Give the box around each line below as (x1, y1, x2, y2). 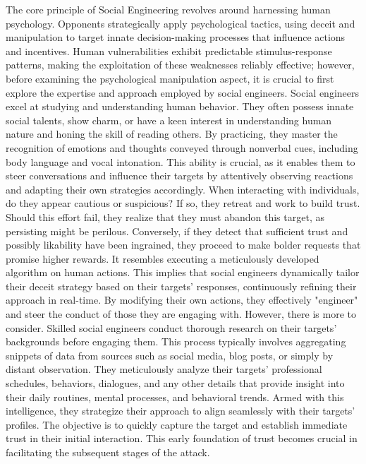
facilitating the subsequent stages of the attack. (6, 445, 210, 459)
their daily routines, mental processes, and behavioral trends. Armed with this (6, 389, 344, 404)
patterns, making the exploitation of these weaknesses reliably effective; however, (6, 57, 355, 72)
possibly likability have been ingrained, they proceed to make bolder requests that (6, 237, 361, 252)
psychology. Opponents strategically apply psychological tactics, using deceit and (6, 16, 355, 30)
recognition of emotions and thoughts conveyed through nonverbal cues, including (6, 140, 358, 155)
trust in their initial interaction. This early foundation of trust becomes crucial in (6, 431, 358, 446)
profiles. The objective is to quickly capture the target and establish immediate (6, 417, 348, 432)
